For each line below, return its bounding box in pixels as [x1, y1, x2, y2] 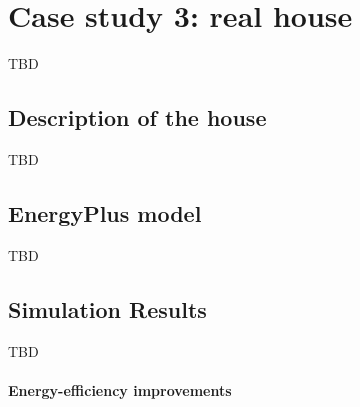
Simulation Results [8, 293, 207, 324]
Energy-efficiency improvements [8, 379, 232, 400]
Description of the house [8, 102, 267, 133]
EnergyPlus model [8, 197, 202, 228]
